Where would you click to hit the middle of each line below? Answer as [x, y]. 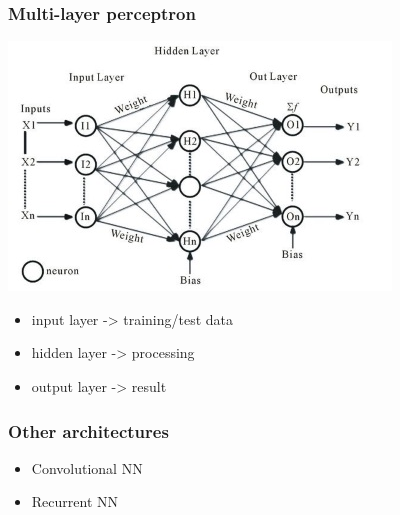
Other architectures [88, 430]
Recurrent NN [75, 501]
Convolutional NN [87, 467]
